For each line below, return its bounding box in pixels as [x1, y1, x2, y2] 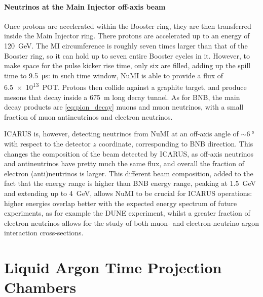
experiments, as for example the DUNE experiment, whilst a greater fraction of [4, 208, 250, 218]
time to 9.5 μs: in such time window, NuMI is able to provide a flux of [4, 70, 223, 80]
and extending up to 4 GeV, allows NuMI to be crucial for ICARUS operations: [4, 187, 252, 198]
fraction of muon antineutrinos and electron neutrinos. [4, 111, 173, 122]
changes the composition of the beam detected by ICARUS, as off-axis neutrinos [4, 148, 254, 159]
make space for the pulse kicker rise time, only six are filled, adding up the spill [4, 60, 251, 71]
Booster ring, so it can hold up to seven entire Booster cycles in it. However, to [4, 50, 250, 61]
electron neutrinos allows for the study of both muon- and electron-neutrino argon [4, 217, 259, 228]
